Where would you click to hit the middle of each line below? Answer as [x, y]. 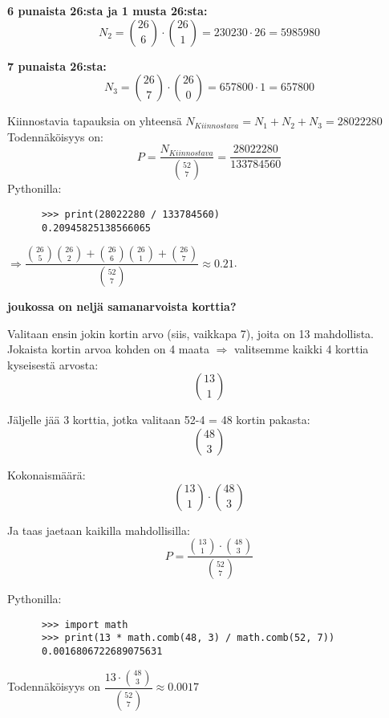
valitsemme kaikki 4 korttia [302, 349]
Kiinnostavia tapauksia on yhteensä [95, 121]
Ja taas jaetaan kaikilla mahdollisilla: [99, 530]
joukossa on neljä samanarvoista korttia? [122, 306]
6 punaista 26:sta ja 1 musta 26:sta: [107, 10]
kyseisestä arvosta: [53, 364]
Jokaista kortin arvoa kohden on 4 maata [108, 349]
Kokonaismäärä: [47, 475]
